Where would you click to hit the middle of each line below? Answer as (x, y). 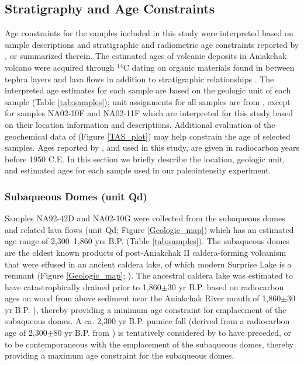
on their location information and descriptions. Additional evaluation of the (140, 124)
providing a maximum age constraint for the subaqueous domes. (120, 355)
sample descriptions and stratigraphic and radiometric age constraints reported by (152, 44)
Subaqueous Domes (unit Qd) (76, 196)
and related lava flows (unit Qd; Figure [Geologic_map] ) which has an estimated (149, 229)
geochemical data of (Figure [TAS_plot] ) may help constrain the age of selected (148, 136)
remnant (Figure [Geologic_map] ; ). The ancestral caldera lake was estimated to (149, 275)
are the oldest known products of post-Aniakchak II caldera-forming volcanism (146, 252)
